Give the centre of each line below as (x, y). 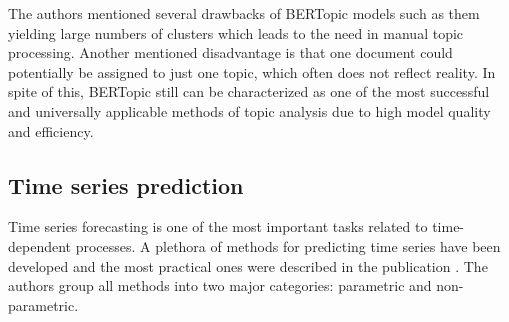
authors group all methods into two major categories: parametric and (220, 285)
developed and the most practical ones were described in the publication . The (248, 265)
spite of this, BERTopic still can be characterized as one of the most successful (249, 91)
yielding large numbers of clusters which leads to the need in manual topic (236, 32)
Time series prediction (126, 184)
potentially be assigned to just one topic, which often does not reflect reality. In (252, 71)
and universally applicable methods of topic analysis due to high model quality (249, 110)
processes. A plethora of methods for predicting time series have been (288, 245)
